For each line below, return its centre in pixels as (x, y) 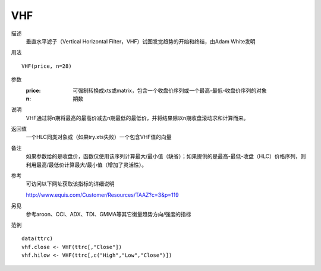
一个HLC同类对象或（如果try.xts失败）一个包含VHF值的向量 (99, 137)
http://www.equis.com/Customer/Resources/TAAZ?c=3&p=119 (102, 195)
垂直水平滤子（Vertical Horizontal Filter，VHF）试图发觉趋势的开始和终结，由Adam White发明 (141, 41)
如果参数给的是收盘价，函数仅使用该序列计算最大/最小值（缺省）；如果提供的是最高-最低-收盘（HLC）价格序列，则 (166, 156)
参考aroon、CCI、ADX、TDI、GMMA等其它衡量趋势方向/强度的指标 (108, 214)
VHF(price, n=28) (47, 66)
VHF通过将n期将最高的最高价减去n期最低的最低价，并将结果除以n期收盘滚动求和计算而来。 (137, 118)
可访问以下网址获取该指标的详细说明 (70, 184)
